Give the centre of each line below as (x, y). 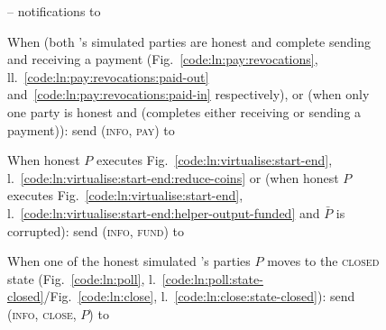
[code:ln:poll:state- (212, 278)
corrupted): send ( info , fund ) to (96, 230)
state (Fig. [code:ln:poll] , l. (82, 278)
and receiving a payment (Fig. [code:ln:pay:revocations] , (163, 59)
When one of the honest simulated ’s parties (129, 261)
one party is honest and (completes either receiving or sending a (184, 111)
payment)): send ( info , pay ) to (91, 129)
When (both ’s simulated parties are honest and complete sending (189, 41)
